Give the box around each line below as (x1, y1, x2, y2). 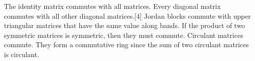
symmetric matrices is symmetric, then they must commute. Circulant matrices (4, 30, 243, 40)
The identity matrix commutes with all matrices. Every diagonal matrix (4, 1, 221, 11)
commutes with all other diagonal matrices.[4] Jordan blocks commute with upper (4, 10, 251, 21)
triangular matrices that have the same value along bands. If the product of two (4, 20, 245, 30)
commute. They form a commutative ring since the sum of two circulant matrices (4, 39, 249, 50)
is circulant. (4, 49, 39, 59)
